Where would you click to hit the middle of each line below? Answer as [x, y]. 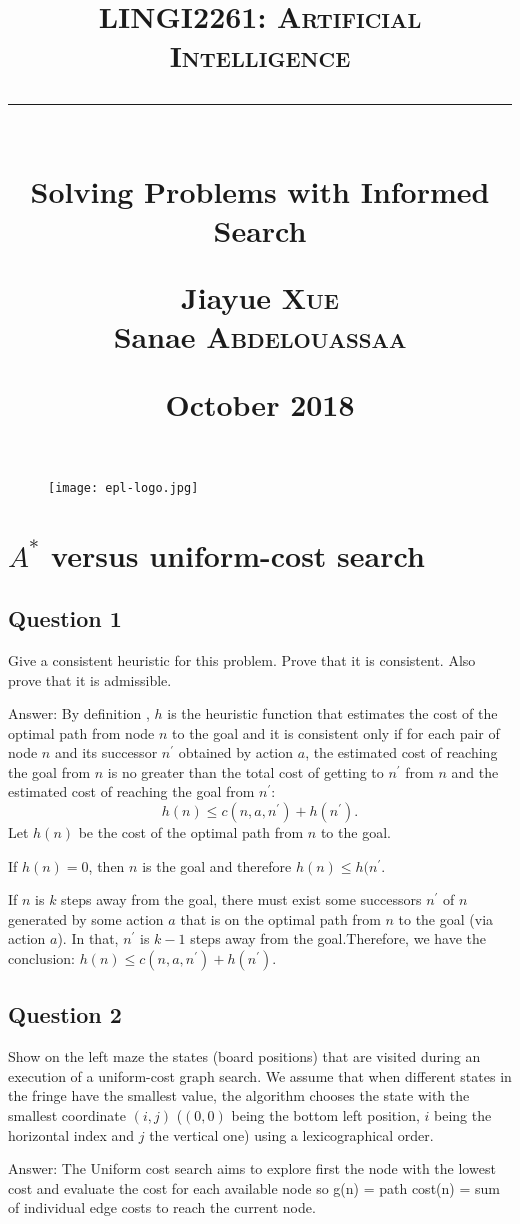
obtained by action [236, 752]
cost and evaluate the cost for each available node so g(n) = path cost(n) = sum [254, 1187]
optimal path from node [81, 732]
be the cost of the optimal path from [191, 832]
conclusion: [41, 958]
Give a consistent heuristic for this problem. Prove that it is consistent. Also [242, 659]
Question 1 [65, 618]
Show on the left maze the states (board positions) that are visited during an [244, 1056]
